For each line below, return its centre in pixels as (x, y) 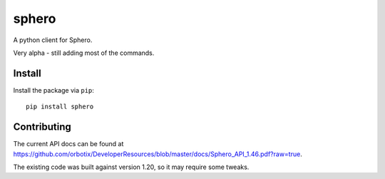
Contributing (42, 127)
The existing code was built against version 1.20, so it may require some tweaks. (131, 167)
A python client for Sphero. (53, 40)
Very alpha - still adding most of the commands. (84, 53)
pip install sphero (60, 107)
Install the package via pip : (53, 90)
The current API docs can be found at (68, 144)
